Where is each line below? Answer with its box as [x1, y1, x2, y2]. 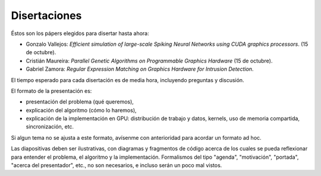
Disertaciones [11, 9, 82, 22]
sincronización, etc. [26, 123, 74, 130]
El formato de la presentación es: [11, 87, 92, 95]
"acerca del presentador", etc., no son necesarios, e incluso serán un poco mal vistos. [11, 162, 222, 169]
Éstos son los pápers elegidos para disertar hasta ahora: [11, 30, 149, 37]
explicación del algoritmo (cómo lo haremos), [26, 106, 137, 114]
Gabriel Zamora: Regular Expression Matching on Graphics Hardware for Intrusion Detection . [26, 65, 254, 73]
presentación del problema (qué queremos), [26, 98, 134, 105]
